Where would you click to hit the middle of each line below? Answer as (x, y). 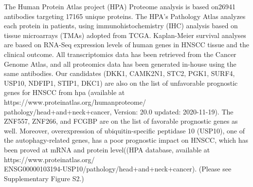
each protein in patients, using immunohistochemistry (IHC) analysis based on (121, 26)
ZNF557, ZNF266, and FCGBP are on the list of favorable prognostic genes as (121, 121)
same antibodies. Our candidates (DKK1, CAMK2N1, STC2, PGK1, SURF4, (119, 73)
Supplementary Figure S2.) (44, 178)
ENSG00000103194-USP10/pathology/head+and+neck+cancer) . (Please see (118, 169)
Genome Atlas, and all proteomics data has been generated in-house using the (120, 64)
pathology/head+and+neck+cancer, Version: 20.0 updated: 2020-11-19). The (119, 111)
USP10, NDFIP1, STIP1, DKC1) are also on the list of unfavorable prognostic (121, 83)
